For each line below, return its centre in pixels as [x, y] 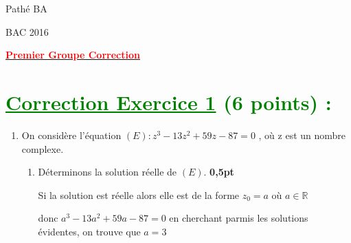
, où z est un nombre [302, 135]
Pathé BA [26, 8]
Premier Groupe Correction [73, 55]
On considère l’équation [71, 135]
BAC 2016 [27, 31]
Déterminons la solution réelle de [107, 172]
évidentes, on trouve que [89, 231]
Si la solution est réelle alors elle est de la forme [139, 194]
